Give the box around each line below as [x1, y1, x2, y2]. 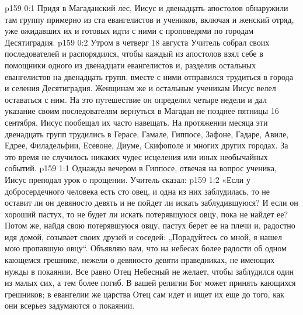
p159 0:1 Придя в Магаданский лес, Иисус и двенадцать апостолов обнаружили [5, 2, 288, 13]
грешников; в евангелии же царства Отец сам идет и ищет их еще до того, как [5, 288, 284, 300]
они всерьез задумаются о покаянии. [5, 299, 135, 311]
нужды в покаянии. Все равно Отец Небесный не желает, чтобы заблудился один [5, 265, 294, 277]
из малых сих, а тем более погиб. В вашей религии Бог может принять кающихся [5, 276, 296, 289]
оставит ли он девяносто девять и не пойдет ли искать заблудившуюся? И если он [5, 196, 298, 209]
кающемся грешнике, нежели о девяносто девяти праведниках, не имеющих [5, 254, 275, 266]
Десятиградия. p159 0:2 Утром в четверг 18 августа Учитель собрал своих [5, 36, 270, 48]
